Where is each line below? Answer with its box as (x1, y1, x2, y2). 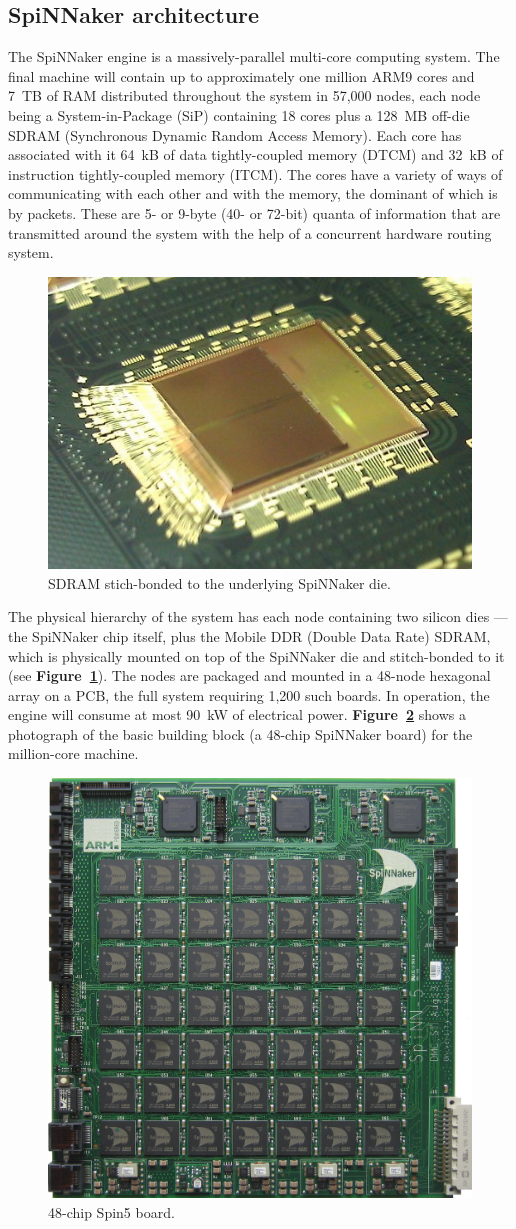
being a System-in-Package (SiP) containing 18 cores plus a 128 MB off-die (8, 104, 470, 125)
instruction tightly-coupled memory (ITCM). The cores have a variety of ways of (8, 163, 503, 184)
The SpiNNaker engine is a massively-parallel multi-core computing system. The (8, 46, 500, 67)
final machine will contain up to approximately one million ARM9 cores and (8, 65, 475, 86)
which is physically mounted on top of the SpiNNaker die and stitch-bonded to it (8, 645, 505, 666)
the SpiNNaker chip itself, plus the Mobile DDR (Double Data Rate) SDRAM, (8, 625, 491, 646)
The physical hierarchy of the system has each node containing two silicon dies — (8, 606, 508, 627)
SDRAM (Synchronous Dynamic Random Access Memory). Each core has (8, 124, 462, 145)
